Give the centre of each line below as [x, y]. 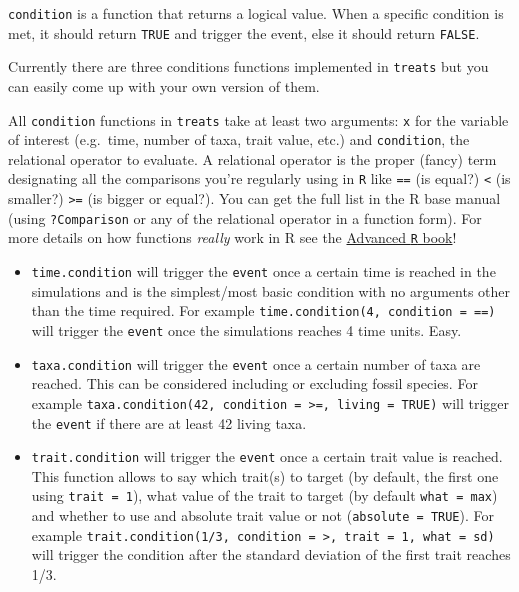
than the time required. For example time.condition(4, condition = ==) [263, 310]
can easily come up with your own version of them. [164, 85]
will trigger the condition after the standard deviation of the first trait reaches [271, 554]
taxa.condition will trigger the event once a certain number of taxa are [256, 363]
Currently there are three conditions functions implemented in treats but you [248, 66]
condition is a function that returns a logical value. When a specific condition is [256, 13]
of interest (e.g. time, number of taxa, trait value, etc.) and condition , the [239, 139]
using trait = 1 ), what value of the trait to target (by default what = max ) [264, 495]
